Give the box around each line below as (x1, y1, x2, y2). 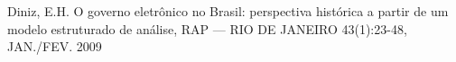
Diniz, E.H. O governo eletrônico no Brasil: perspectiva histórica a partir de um (7, 2, 449, 20)
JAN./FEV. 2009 (7, 37, 102, 56)
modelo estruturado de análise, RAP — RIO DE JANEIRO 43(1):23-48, (7, 19, 407, 38)
